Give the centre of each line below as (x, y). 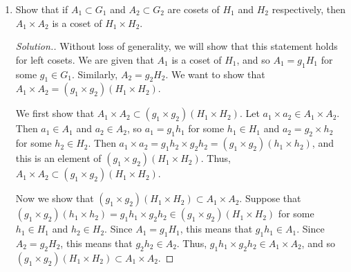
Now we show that (55, 198)
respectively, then (309, 9)
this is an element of (58, 158)
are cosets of (193, 9)
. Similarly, (95, 74)
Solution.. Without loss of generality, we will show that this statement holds (177, 46)
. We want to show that (215, 74)
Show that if (42, 9)
